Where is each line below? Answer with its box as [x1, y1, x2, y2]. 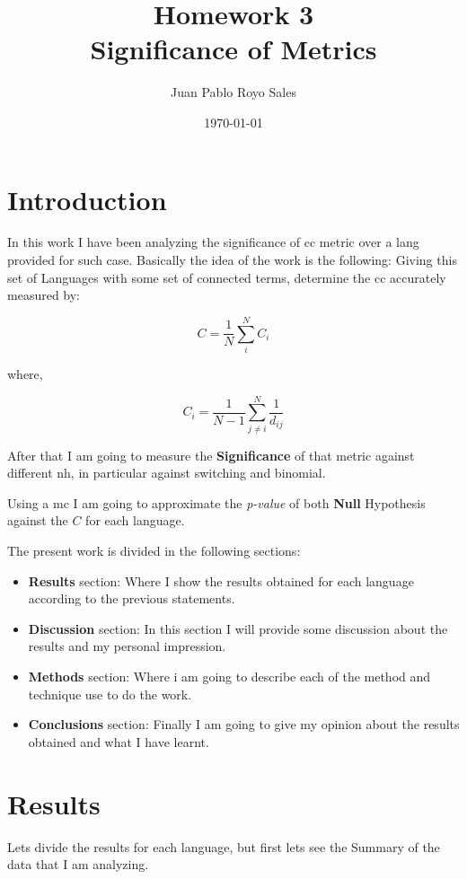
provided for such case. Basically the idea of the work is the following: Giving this [7, 251, 457, 269]
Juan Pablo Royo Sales [171, 83, 296, 101]
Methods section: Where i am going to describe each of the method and [28, 667, 431, 685]
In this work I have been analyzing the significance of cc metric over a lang [7, 233, 419, 251]
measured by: [7, 286, 81, 304]
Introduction [7, 180, 167, 217]
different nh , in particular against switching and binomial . [7, 463, 326, 482]
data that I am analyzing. [7, 855, 149, 874]
